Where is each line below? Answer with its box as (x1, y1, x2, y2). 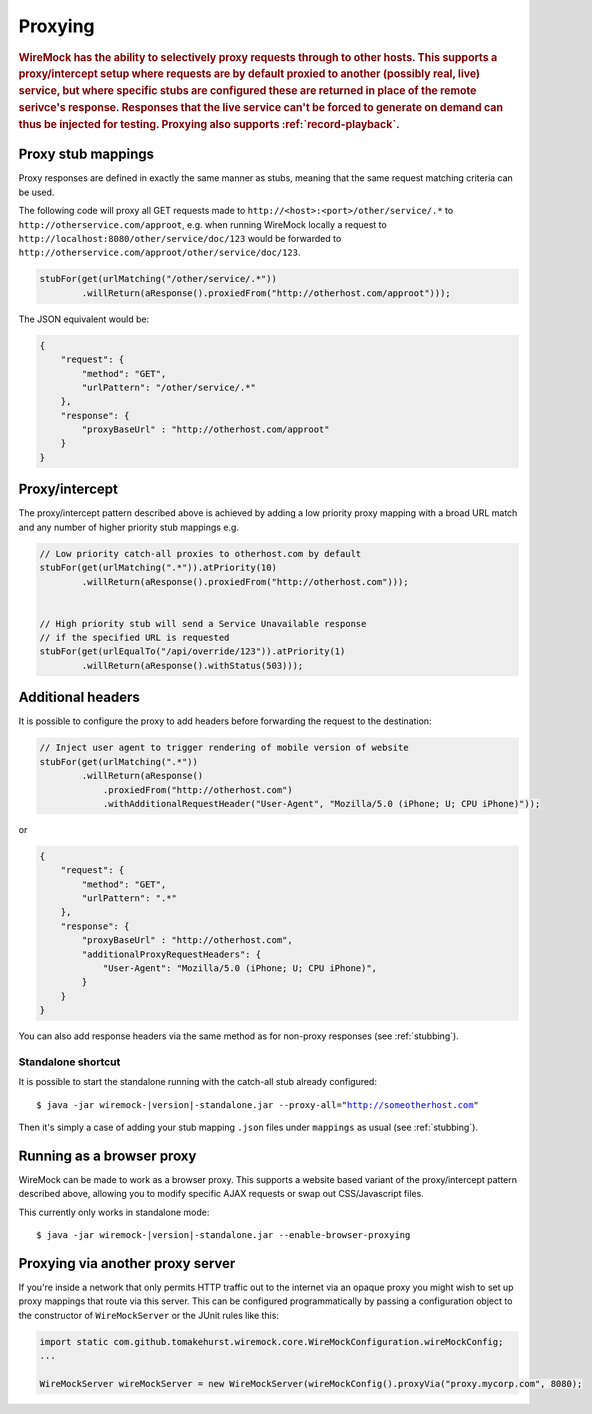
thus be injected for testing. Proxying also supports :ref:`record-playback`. (18, 118, 400, 132)
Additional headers (18, 689, 140, 706)
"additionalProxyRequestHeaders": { (81, 948, 262, 960)
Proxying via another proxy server (18, 1255, 236, 1272)
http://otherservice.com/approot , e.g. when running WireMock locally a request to (18, 218, 387, 230)
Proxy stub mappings (18, 146, 155, 163)
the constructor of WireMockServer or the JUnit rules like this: (18, 1309, 280, 1321)
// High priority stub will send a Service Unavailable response (39, 618, 367, 629)
